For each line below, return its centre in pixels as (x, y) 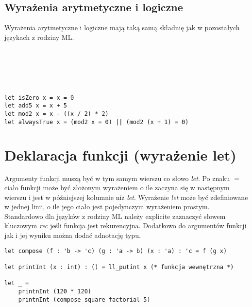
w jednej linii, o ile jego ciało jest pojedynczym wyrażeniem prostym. (107, 207)
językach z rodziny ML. (39, 37)
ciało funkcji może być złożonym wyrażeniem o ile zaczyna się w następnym (117, 188)
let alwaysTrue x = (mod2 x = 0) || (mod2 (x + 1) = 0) (97, 122)
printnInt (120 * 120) (55, 291)
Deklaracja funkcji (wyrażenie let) (120, 154)
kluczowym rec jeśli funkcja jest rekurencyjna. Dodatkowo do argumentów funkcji (126, 226)
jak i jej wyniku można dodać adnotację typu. (73, 235)
